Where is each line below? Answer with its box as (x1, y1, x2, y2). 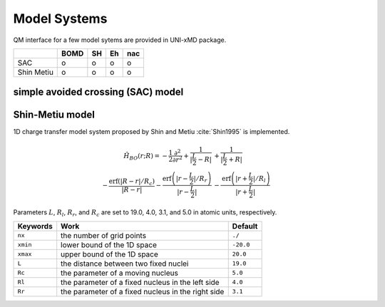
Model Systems (13, 11, 108, 26)
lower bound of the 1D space (61, 239, 157, 249)
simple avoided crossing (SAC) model (13, 86, 184, 98)
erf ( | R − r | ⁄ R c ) (108, 177, 155, 187)
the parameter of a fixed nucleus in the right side (61, 286, 225, 296)
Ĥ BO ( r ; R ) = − (123, 152, 168, 162)
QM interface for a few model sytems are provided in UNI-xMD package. (13, 36, 227, 44)
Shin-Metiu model (13, 109, 96, 121)
